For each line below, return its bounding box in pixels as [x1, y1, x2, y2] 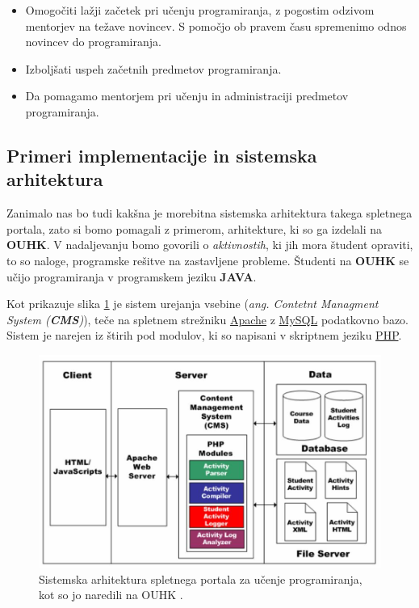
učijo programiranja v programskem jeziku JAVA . [6, 268, 257, 285]
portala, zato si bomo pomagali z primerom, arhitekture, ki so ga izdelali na [6, 220, 383, 237]
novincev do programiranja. [25, 33, 161, 50]
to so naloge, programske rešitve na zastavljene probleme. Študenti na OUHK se [6, 251, 409, 268]
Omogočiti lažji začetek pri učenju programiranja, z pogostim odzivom [25, 2, 375, 18]
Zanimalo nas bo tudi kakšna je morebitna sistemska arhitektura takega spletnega [6, 205, 413, 222]
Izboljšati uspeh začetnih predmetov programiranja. [25, 60, 282, 77]
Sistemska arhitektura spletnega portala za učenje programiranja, [39, 570, 362, 587]
